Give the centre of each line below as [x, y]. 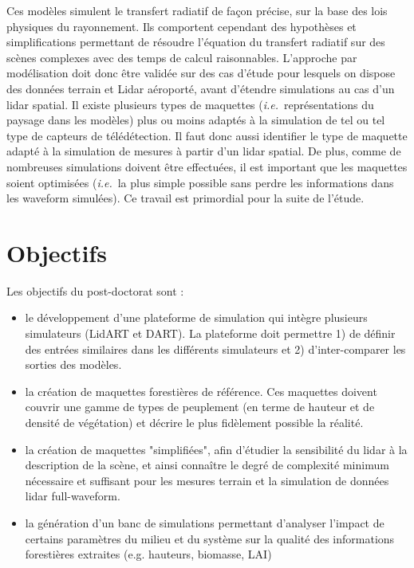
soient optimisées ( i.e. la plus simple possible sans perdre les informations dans [200, 182]
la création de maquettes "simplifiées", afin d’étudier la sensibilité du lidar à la [216, 449]
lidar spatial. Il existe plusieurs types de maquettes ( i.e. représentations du [190, 104]
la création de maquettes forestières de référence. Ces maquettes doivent [201, 391]
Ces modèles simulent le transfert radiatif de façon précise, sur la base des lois [197, 10]
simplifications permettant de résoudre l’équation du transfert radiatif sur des [196, 42]
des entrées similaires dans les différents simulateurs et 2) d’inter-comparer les [215, 349]
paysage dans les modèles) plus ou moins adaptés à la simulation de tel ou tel [196, 120]
